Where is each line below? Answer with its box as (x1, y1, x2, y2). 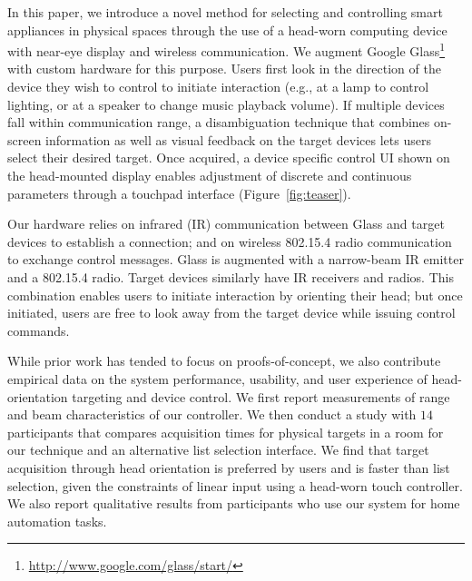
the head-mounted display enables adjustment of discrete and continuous (7, 166, 412, 184)
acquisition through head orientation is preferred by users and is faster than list (7, 458, 450, 477)
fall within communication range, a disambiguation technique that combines (7, 113, 430, 132)
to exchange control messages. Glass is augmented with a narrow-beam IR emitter (7, 250, 464, 269)
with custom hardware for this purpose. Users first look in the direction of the (7, 59, 441, 78)
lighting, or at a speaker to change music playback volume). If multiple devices (7, 94, 445, 113)
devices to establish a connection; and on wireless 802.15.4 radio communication (7, 231, 452, 251)
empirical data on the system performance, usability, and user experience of (7, 369, 428, 388)
